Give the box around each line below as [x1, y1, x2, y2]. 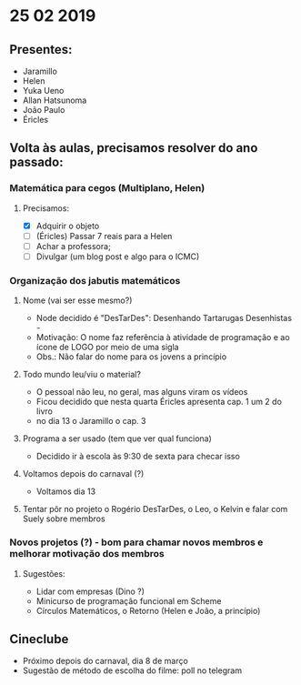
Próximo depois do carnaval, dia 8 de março [22, 656, 188, 667]
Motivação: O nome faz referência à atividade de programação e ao [35, 332, 290, 343]
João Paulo [22, 105, 65, 115]
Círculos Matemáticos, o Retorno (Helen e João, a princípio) [35, 605, 261, 616]
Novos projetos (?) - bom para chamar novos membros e [9, 536, 264, 549]
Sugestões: [22, 568, 65, 579]
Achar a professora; [35, 240, 111, 251]
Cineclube [9, 631, 69, 647]
